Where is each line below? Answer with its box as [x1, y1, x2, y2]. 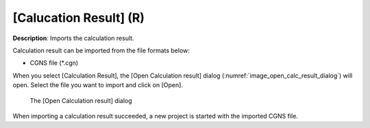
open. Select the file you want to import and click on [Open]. [12, 81, 183, 89]
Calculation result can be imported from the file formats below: [12, 46, 190, 54]
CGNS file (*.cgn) [29, 59, 79, 67]
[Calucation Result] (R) [12, 10, 145, 25]
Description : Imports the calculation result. [12, 34, 134, 42]
